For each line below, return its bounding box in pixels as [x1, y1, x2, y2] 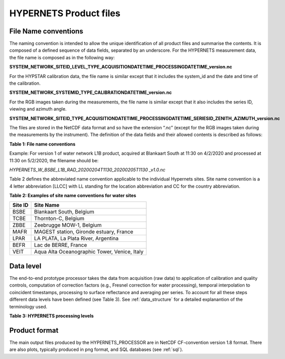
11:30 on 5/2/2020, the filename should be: [9, 157, 99, 163]
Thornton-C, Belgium [34, 215, 85, 222]
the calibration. [9, 80, 41, 86]
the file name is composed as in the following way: [9, 54, 115, 60]
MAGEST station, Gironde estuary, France [34, 228, 134, 235]
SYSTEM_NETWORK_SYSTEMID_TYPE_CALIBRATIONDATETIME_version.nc [9, 89, 172, 96]
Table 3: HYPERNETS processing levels [9, 312, 94, 319]
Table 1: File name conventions [9, 141, 76, 147]
